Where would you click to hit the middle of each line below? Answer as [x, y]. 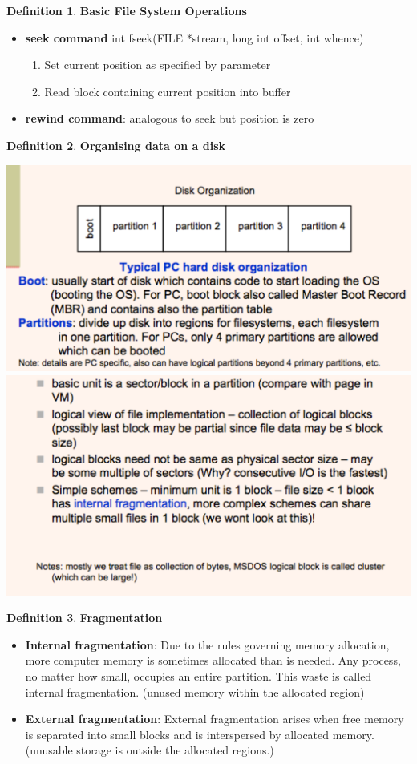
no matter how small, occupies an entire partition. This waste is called [198, 676]
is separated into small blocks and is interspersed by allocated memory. [200, 734]
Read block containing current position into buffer [168, 91]
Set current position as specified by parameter [158, 65]
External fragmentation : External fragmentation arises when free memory [215, 719]
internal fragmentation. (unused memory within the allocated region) [195, 691]
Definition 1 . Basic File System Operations [127, 10]
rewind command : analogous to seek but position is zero [170, 118]
